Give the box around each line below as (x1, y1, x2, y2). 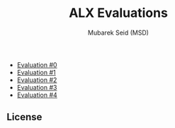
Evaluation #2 (16, 76, 57, 84)
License (6, 111, 43, 123)
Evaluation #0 (16, 60, 57, 69)
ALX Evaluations (69, 5, 168, 21)
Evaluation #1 (16, 68, 56, 76)
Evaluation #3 (16, 83, 57, 91)
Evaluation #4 (16, 91, 57, 99)
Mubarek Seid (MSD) (87, 28, 149, 37)
